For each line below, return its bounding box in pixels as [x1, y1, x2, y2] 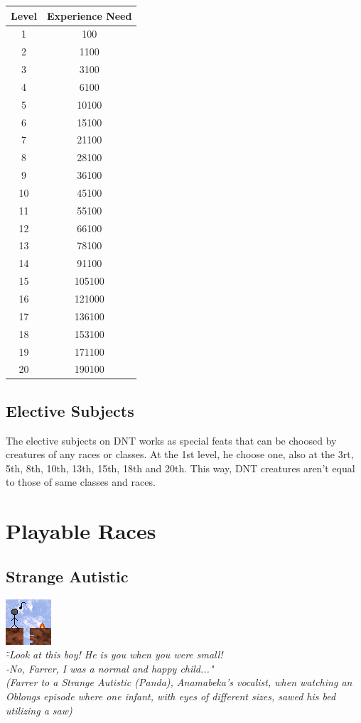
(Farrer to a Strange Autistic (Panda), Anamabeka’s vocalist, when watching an [6, 675, 352, 690]
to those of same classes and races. [6, 474, 156, 489]
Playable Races [6, 516, 156, 545]
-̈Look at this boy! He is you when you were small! [6, 647, 223, 662]
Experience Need [46, 8, 132, 23]
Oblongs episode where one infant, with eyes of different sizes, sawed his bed [6, 689, 336, 703]
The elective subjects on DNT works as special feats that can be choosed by [6, 433, 337, 447]
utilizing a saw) [6, 702, 72, 717]
